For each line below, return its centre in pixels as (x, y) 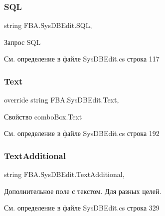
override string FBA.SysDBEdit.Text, (62, 100)
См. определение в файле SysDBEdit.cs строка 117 (82, 59)
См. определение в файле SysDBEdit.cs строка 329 (82, 208)
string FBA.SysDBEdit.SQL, (48, 25)
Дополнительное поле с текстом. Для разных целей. (83, 191)
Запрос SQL (22, 42)
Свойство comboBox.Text (43, 116)
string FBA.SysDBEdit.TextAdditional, (64, 174)
